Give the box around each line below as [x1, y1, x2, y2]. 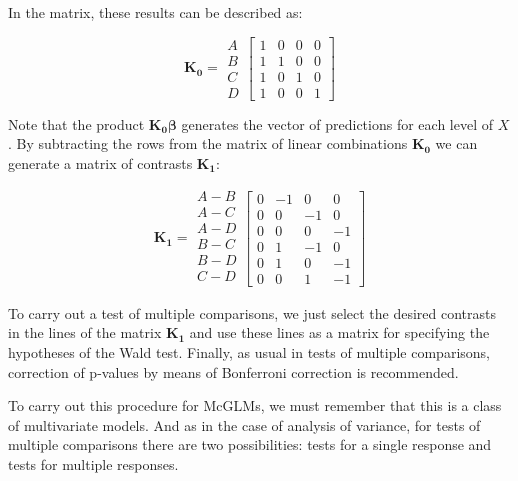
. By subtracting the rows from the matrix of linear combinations [8, 133, 408, 154]
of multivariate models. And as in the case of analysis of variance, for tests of [8, 414, 481, 435]
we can [435, 133, 478, 154]
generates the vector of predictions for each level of [181, 113, 493, 134]
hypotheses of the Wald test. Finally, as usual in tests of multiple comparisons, [8, 341, 490, 362]
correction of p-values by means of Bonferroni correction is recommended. [8, 361, 459, 382]
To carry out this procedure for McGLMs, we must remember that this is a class [8, 395, 502, 416]
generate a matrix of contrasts [8, 152, 193, 173]
